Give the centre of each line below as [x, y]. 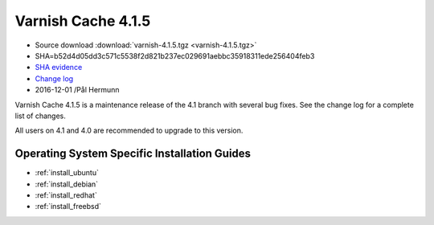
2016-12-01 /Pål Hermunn [77, 90]
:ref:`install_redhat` [66, 195]
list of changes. [40, 116]
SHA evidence [59, 67]
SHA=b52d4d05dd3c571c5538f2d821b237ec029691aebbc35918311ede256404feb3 [175, 55]
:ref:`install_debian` [67, 184]
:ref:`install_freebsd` [68, 207]
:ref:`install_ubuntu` [67, 173]
